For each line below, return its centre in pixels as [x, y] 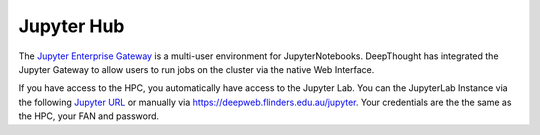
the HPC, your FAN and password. [89, 116]
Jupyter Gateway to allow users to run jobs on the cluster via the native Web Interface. [196, 69]
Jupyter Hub [71, 26]
